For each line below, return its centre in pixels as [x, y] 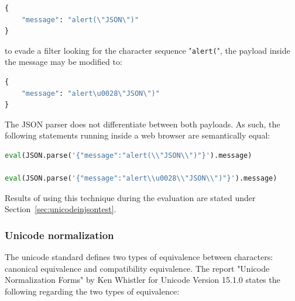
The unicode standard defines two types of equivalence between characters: [139, 257]
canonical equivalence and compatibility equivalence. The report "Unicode [137, 268]
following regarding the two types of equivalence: [92, 291]
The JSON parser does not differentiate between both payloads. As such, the [143, 124]
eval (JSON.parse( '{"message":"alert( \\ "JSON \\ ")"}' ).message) [128, 155]
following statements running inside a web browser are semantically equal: [138, 135]
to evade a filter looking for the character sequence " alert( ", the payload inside [147, 50]
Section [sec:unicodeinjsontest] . [61, 209]
